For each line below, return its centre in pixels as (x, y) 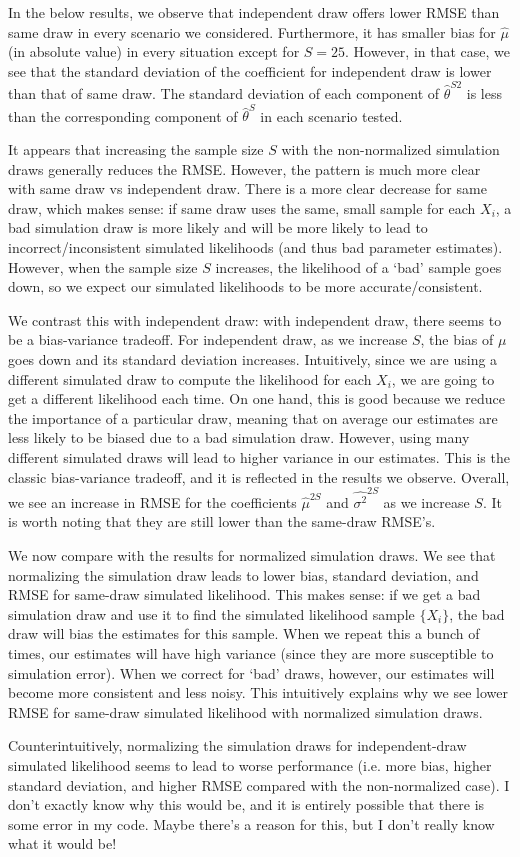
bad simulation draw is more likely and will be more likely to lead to (218, 227)
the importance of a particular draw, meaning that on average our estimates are (253, 417)
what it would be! (62, 843)
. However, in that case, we (428, 51)
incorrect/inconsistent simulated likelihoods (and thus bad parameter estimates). (255, 246)
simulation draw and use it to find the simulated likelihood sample (211, 613)
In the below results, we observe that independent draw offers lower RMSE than (254, 12)
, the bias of (457, 339)
